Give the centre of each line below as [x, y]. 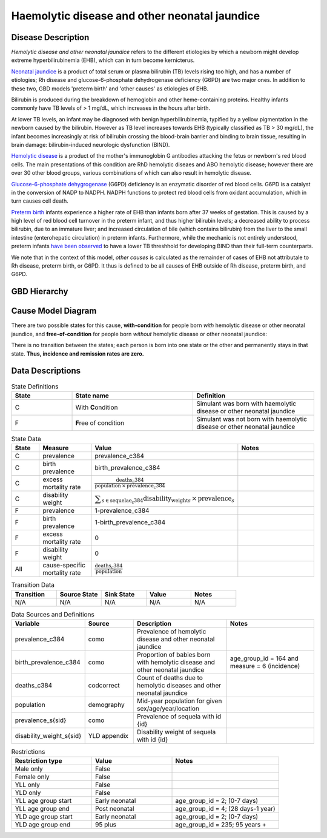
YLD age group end [43, 825]
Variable [27, 623]
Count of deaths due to [170, 678]
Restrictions [28, 752]
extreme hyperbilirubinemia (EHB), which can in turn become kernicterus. [103, 60]
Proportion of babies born [174, 654]
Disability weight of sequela [177, 732]
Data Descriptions [46, 371]
